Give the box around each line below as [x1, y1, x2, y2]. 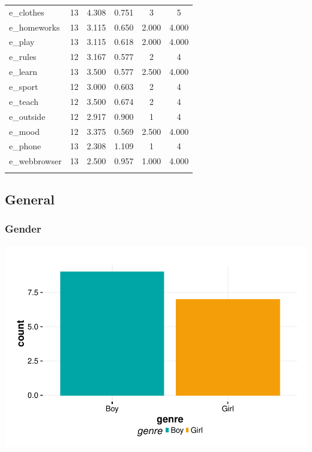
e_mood [9, 125, 40, 137]
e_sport [9, 80, 38, 92]
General [5, 189, 55, 208]
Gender [5, 221, 41, 236]
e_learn [9, 65, 38, 78]
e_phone [9, 140, 41, 152]
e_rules [9, 50, 37, 63]
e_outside [9, 110, 46, 122]
